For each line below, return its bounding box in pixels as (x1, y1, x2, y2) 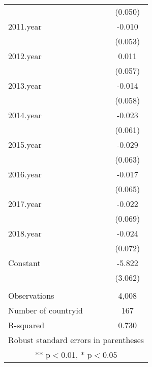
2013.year (8, 80, 42, 91)
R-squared (8, 319, 45, 331)
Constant (8, 257, 41, 269)
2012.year (8, 50, 42, 62)
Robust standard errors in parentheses (8, 334, 144, 346)
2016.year (8, 168, 42, 180)
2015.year (8, 139, 42, 150)
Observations (8, 290, 54, 301)
